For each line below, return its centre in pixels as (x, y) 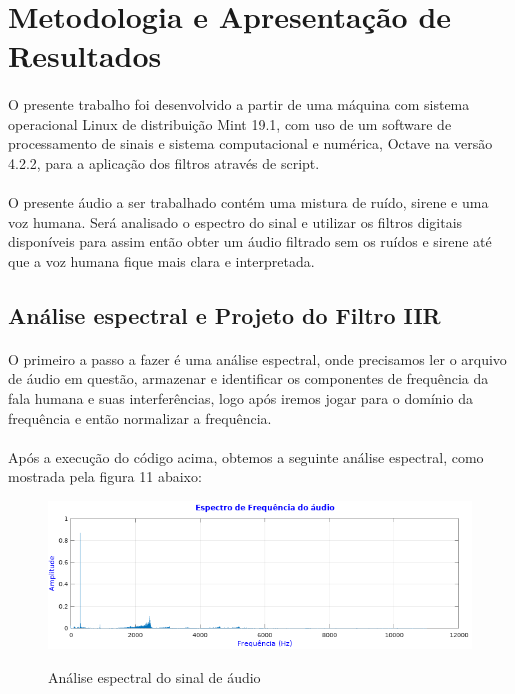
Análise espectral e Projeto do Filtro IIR (224, 314)
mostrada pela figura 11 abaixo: (105, 476)
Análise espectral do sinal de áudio (154, 676)
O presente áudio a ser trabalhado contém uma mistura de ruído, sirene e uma (248, 202)
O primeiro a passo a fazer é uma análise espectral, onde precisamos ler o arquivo (257, 358)
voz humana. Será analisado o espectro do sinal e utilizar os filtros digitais (235, 221)
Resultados (85, 55)
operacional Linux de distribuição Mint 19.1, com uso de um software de (230, 123)
